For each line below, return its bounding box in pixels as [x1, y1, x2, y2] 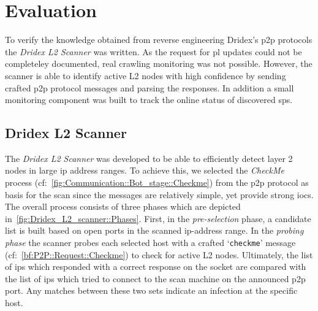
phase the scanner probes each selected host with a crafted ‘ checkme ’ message [5, 236, 296, 249]
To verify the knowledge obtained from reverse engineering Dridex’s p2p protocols [5, 33, 312, 46]
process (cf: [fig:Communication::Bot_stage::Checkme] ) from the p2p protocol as [5, 176, 309, 189]
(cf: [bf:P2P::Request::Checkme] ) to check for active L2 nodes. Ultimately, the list [5, 248, 313, 261]
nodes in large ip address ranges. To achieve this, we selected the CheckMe [5, 164, 284, 177]
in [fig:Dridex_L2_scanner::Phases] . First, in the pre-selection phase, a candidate [5, 212, 311, 225]
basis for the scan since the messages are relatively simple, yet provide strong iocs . [5, 188, 314, 201]
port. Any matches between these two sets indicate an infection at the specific [5, 284, 298, 297]
